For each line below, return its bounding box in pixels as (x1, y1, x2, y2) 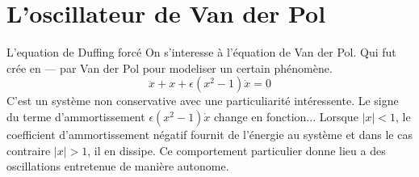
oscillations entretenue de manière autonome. (6, 158, 229, 175)
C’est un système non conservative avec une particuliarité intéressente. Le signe (6, 92, 399, 109)
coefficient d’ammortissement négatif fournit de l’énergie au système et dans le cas (6, 125, 413, 142)
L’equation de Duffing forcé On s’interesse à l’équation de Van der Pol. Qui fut (6, 44, 396, 61)
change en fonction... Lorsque (214, 107, 358, 124)
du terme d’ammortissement (6, 107, 145, 124)
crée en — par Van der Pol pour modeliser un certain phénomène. (6, 59, 333, 76)
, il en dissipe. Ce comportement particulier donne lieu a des (87, 141, 386, 158)
